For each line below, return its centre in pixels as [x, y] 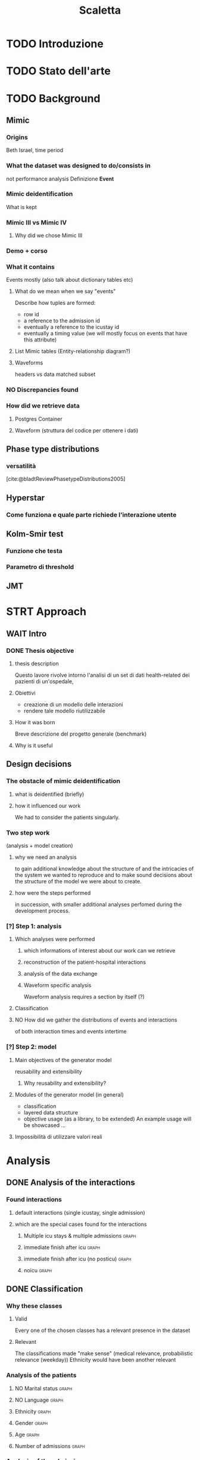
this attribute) [40, 340]
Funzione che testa [34, 550]
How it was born [35, 723]
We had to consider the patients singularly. [67, 817]
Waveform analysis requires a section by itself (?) [84, 997]
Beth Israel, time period [35, 150]
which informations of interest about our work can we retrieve [99, 951]
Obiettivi [25, 693]
